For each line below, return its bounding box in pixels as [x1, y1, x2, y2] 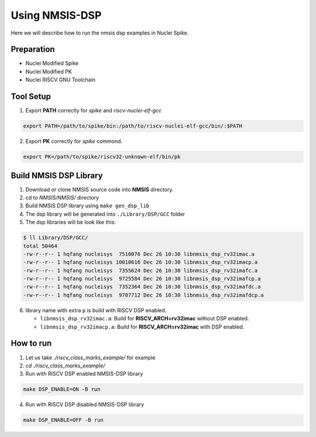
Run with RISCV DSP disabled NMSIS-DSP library [25, 401, 145, 408]
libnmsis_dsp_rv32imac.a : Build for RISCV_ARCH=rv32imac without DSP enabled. [40, 315, 249, 322]
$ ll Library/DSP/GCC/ [23, 234, 88, 241]
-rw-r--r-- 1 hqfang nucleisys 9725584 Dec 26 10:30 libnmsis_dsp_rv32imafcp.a [23, 275, 261, 282]
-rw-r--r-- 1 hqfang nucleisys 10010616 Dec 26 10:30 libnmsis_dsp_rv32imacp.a [23, 259, 258, 266]
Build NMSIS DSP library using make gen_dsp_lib [25, 202, 150, 209]
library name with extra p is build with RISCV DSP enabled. [25, 306, 167, 313]
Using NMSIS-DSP [11, 9, 102, 22]
